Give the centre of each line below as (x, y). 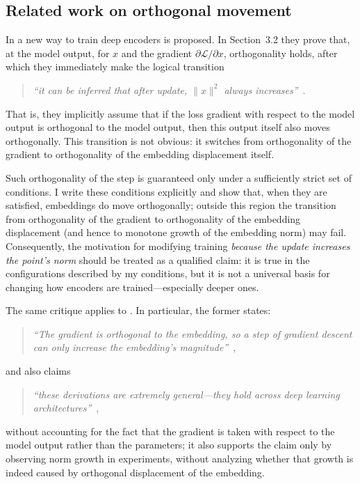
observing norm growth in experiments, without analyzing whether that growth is (180, 459)
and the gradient (157, 53)
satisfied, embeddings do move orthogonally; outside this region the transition (171, 205)
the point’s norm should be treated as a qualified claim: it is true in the (158, 259)
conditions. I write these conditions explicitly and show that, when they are (166, 191)
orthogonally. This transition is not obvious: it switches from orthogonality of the (179, 140)
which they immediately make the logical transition (115, 67)
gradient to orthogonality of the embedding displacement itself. (140, 154)
